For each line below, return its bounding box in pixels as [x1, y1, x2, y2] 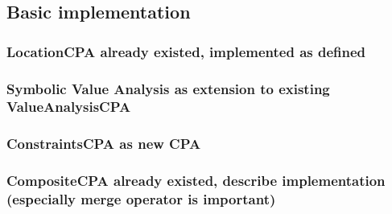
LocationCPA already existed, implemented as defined [6, 41, 366, 61]
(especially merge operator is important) [6, 189, 276, 209]
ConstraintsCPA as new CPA [6, 134, 201, 154]
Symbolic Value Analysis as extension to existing [6, 78, 330, 98]
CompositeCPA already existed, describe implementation [6, 171, 386, 191]
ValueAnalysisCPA [6, 97, 131, 117]
